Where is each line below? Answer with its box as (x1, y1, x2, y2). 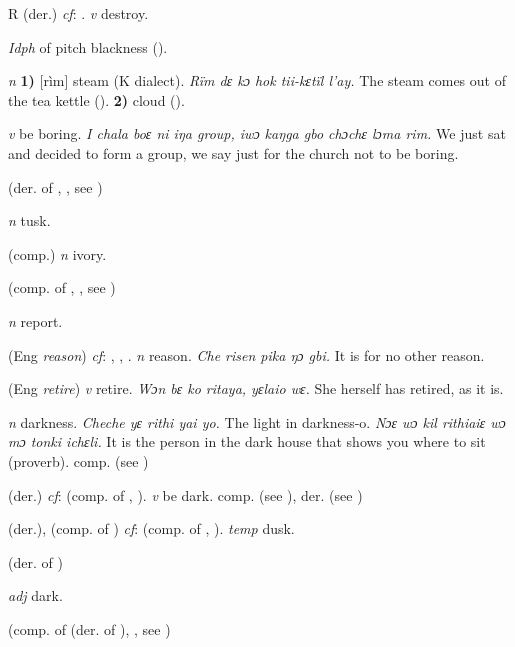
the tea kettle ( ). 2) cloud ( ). (8, 89, 185, 110)
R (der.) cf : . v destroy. (8, 3, 149, 23)
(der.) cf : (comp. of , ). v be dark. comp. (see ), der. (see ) (8, 484, 363, 505)
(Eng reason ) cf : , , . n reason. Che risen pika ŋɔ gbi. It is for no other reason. (8, 344, 485, 365)
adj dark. (8, 585, 63, 606)
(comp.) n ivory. (8, 243, 107, 264)
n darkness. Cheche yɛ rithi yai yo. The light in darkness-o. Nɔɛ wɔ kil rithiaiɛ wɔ (8, 411, 506, 432)
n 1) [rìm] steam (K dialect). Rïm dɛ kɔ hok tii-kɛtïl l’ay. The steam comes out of (8, 70, 506, 91)
